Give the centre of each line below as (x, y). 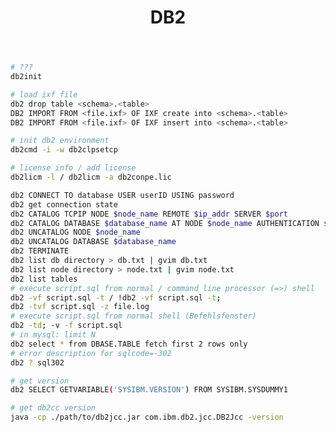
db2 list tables (44, 279)
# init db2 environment (60, 141)
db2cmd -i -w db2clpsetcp (64, 150)
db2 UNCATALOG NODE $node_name (75, 232)
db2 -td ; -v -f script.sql (66, 326)
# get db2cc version (53, 408)
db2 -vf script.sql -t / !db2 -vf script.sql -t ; (116, 297)
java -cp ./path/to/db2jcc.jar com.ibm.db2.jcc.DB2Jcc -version (147, 417)
